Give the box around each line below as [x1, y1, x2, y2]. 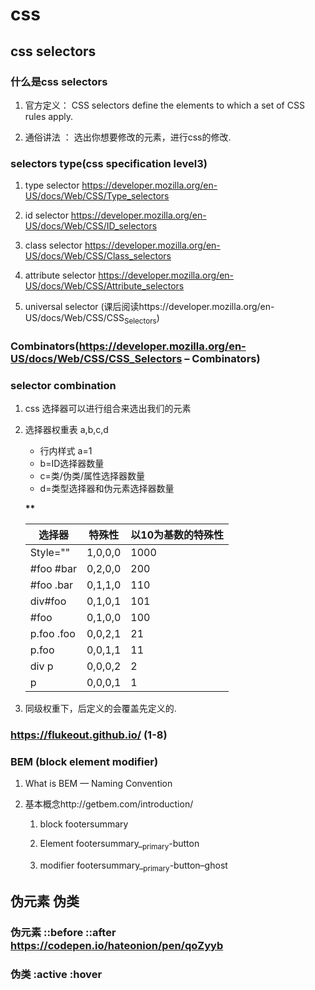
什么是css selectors [10, 74, 108, 88]
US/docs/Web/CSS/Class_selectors [24, 250, 172, 262]
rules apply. [24, 110, 73, 122]
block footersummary [39, 818, 129, 830]
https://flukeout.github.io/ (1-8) [10, 728, 168, 742]
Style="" [29, 546, 71, 560]
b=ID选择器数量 [39, 458, 105, 470]
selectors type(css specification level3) [10, 156, 208, 170]
